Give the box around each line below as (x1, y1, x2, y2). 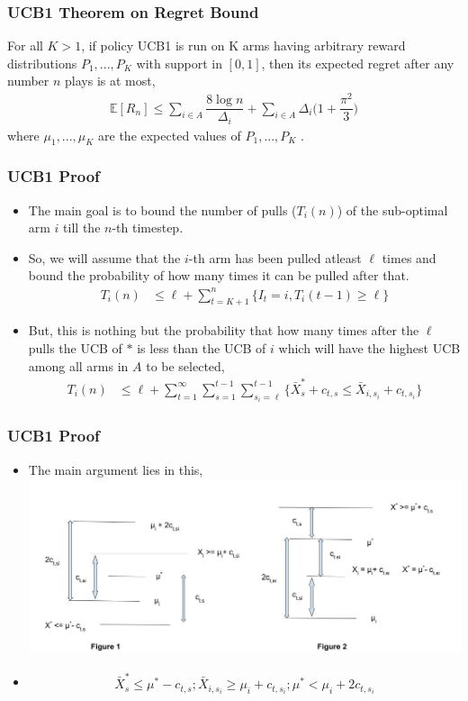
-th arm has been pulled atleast (188, 248, 362, 267)
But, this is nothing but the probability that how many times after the (28, 321, 419, 340)
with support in (136, 53, 222, 72)
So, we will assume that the (28, 248, 181, 267)
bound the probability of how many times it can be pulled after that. (28, 266, 409, 285)
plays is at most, (65, 71, 156, 90)
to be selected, (146, 356, 225, 375)
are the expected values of (98, 125, 241, 144)
